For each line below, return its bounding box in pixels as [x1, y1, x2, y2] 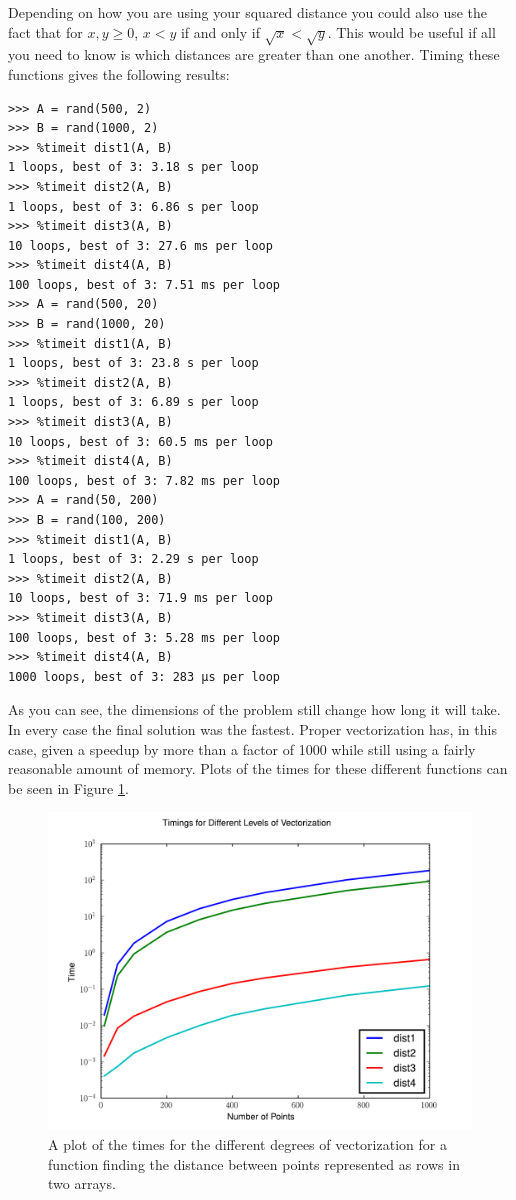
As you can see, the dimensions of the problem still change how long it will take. [8, 699, 501, 720]
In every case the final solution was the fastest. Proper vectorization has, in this [8, 718, 497, 739]
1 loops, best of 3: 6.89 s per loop [8, 395, 259, 410]
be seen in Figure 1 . [8, 777, 129, 798]
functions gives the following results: [8, 63, 230, 84]
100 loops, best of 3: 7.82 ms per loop [8, 473, 281, 488]
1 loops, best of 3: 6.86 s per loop [8, 199, 259, 214]
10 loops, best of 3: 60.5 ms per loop [8, 434, 273, 449]
